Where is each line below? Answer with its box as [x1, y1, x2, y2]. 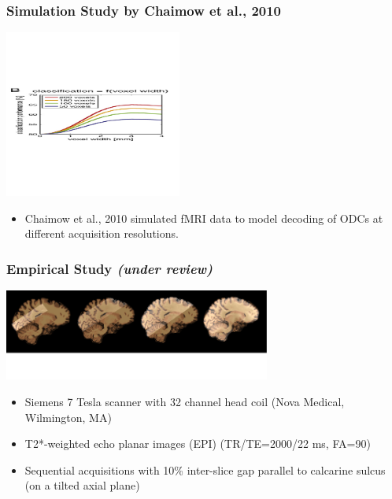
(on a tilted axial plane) [24, 477, 140, 493]
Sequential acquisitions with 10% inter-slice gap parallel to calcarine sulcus [24, 461, 386, 478]
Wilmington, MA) [24, 408, 112, 425]
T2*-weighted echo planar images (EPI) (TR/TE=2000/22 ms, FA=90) [24, 435, 371, 452]
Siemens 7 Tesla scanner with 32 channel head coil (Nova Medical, [24, 394, 345, 410]
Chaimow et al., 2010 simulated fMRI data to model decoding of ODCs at [24, 209, 383, 226]
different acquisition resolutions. [24, 225, 179, 242]
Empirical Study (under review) [6, 258, 213, 278]
